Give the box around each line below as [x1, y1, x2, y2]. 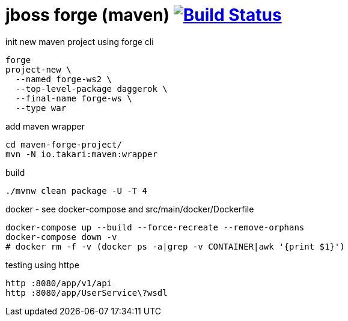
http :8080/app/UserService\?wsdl [5, 287, 168, 298]
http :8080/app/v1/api [5, 278, 112, 288]
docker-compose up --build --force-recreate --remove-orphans [5, 222, 305, 232]
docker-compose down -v [5, 232, 117, 242]
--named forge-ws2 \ [15, 74, 112, 84]
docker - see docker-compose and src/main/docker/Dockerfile [5, 203, 254, 214]
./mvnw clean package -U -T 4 [5, 185, 148, 196]
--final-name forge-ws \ [15, 93, 132, 103]
